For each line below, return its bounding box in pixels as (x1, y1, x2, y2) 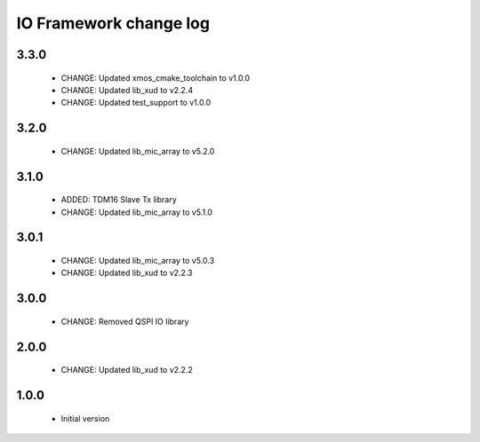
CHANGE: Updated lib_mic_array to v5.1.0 (60, 207, 213, 217)
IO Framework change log (16, 13, 211, 33)
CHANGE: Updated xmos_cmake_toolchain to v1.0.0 (60, 72, 251, 83)
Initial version (60, 413, 110, 423)
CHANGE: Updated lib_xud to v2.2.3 (60, 267, 193, 279)
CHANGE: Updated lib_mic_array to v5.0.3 (60, 255, 215, 265)
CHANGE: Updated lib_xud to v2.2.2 (60, 365, 193, 375)
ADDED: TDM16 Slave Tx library (60, 194, 177, 205)
